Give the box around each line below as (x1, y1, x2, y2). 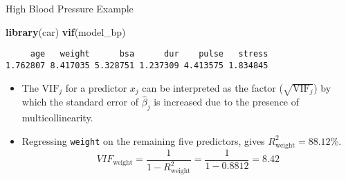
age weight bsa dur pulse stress (30, 49, 268, 59)
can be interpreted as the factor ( (142, 80, 283, 94)
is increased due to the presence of (154, 94, 300, 109)
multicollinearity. (21, 110, 93, 125)
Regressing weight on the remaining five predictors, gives (21, 133, 265, 148)
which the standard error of (21, 94, 139, 109)
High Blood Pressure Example (6, 1, 134, 15)
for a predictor (65, 80, 127, 94)
